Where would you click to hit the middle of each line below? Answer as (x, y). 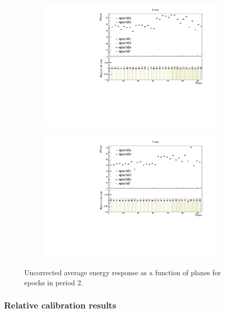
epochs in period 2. (54, 282)
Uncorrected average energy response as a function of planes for (123, 272)
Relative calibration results (60, 305)
